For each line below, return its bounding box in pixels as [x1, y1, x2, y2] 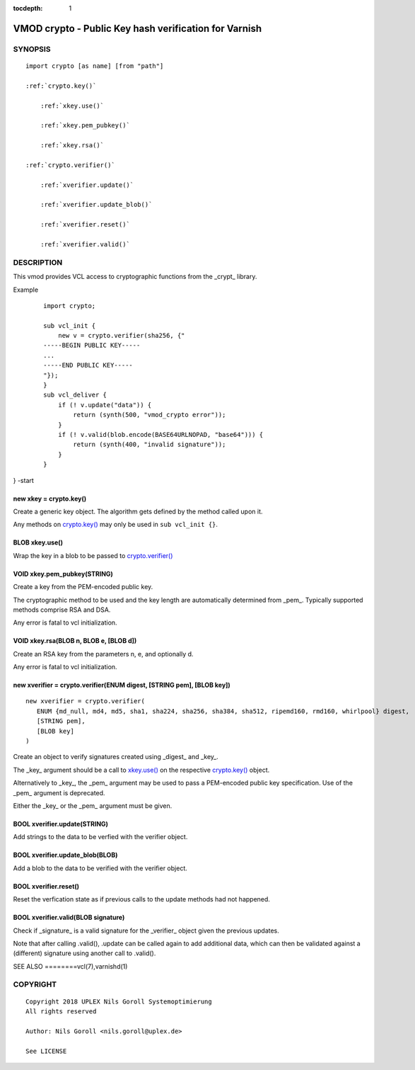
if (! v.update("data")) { [57, 401, 152, 409]
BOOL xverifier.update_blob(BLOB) [13, 850, 118, 860]
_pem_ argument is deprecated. [13, 788, 105, 797]
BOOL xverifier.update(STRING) [13, 819, 109, 828]
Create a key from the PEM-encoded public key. [13, 583, 153, 591]
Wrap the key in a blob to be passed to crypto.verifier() [13, 551, 173, 559]
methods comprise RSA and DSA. [13, 605, 111, 614]
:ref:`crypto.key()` [25, 81, 97, 90]
